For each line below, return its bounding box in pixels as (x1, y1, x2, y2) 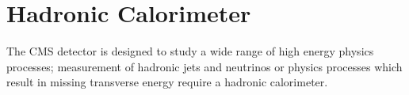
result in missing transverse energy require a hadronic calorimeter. (6, 74, 328, 90)
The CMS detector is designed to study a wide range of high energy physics (6, 43, 374, 59)
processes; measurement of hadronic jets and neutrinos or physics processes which (6, 58, 403, 74)
